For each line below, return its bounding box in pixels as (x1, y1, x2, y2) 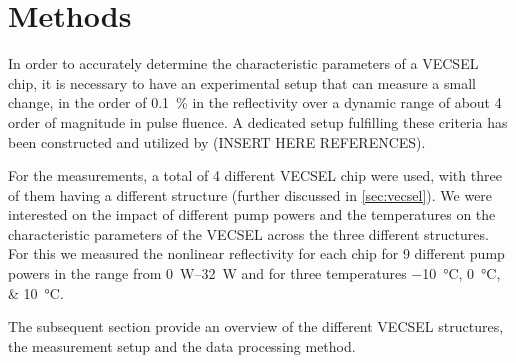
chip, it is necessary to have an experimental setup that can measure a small (8, 72, 476, 93)
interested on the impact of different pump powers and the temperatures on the (8, 204, 496, 225)
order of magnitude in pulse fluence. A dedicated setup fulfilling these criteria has (8, 111, 508, 132)
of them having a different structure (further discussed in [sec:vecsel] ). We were (8, 184, 493, 205)
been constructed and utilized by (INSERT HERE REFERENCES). (8, 131, 426, 152)
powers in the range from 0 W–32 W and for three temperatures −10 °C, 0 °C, (8, 263, 501, 284)
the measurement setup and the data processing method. (8, 335, 356, 356)
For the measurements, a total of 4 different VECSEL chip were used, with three (8, 165, 502, 186)
